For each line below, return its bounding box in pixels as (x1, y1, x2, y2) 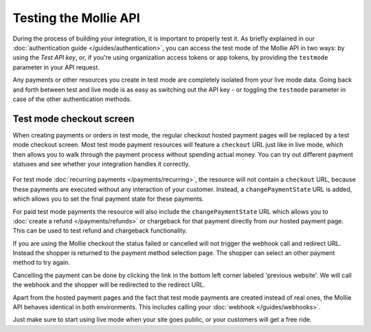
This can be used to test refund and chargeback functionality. (12, 227, 188, 235)
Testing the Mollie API (12, 10, 140, 25)
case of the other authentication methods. (12, 95, 132, 103)
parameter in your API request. (12, 63, 100, 71)
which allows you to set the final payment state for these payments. (12, 195, 204, 203)
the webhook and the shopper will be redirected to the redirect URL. (12, 280, 205, 289)
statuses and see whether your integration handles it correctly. (12, 159, 190, 168)
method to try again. (12, 258, 70, 267)
